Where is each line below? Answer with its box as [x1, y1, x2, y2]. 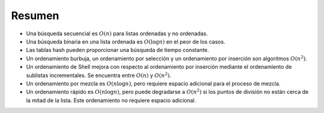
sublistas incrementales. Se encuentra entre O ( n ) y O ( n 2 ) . [26, 71, 172, 79]
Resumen [11, 9, 59, 22]
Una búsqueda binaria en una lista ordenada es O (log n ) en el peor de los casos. [26, 38, 226, 45]
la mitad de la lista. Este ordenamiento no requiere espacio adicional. [26, 96, 196, 104]
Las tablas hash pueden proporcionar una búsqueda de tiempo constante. [26, 47, 209, 54]
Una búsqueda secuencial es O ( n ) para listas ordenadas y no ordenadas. [26, 30, 208, 37]
